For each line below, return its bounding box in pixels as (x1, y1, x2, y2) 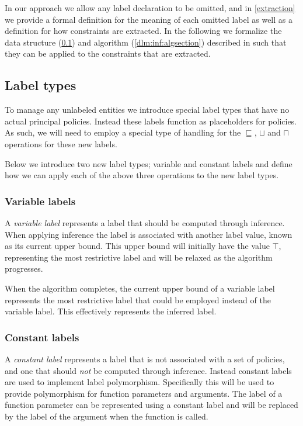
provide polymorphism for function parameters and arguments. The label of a (5, 387, 283, 399)
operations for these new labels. (5, 137, 117, 150)
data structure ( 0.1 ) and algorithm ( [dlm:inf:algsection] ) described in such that (5, 36, 287, 48)
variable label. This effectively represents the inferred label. (5, 305, 217, 317)
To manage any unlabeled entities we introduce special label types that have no (5, 103, 290, 116)
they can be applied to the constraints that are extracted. (5, 47, 211, 60)
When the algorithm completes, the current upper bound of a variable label (5, 282, 275, 294)
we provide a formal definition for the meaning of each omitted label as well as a (5, 13, 292, 25)
